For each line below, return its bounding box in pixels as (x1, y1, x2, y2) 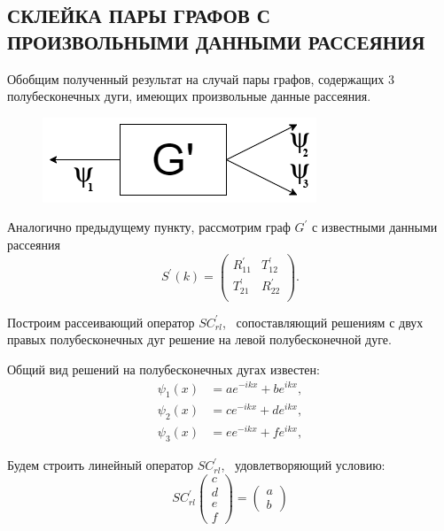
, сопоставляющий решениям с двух (222, 312, 424, 331)
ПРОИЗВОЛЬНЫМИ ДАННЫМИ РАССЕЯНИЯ (7, 27, 425, 55)
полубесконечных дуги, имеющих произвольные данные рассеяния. (7, 87, 371, 105)
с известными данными (311, 218, 438, 236)
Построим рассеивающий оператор (7, 312, 195, 331)
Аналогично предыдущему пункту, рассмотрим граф (7, 218, 291, 236)
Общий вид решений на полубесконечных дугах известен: (7, 359, 320, 378)
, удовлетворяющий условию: (221, 456, 386, 474)
